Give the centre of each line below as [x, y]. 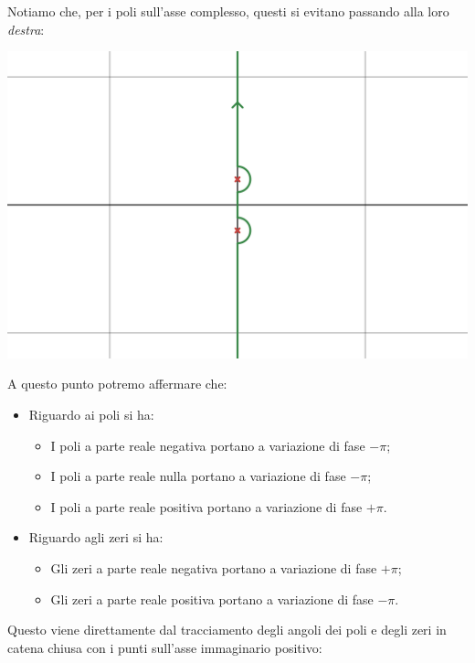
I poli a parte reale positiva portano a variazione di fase [206, 506]
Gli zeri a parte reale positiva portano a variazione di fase [212, 599]
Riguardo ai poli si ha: [91, 415]
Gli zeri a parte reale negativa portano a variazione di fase [214, 568]
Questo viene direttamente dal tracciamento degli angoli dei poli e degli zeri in [227, 630]
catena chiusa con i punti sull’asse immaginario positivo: [165, 647]
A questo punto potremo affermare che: [117, 384]
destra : [26, 29]
